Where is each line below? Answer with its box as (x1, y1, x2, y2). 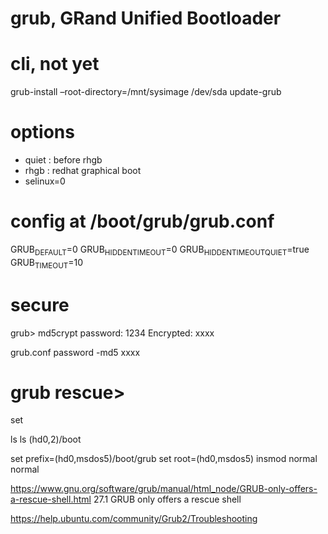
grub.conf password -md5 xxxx (10, 346, 141, 358)
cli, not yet (10, 53, 100, 76)
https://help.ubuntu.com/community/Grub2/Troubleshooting (10, 513, 258, 525)
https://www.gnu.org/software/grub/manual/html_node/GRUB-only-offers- (10, 483, 318, 495)
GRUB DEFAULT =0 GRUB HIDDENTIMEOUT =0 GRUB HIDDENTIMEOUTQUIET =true (10, 243, 310, 257)
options (10, 121, 75, 144)
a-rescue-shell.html (10, 493, 92, 506)
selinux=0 (24, 175, 66, 187)
